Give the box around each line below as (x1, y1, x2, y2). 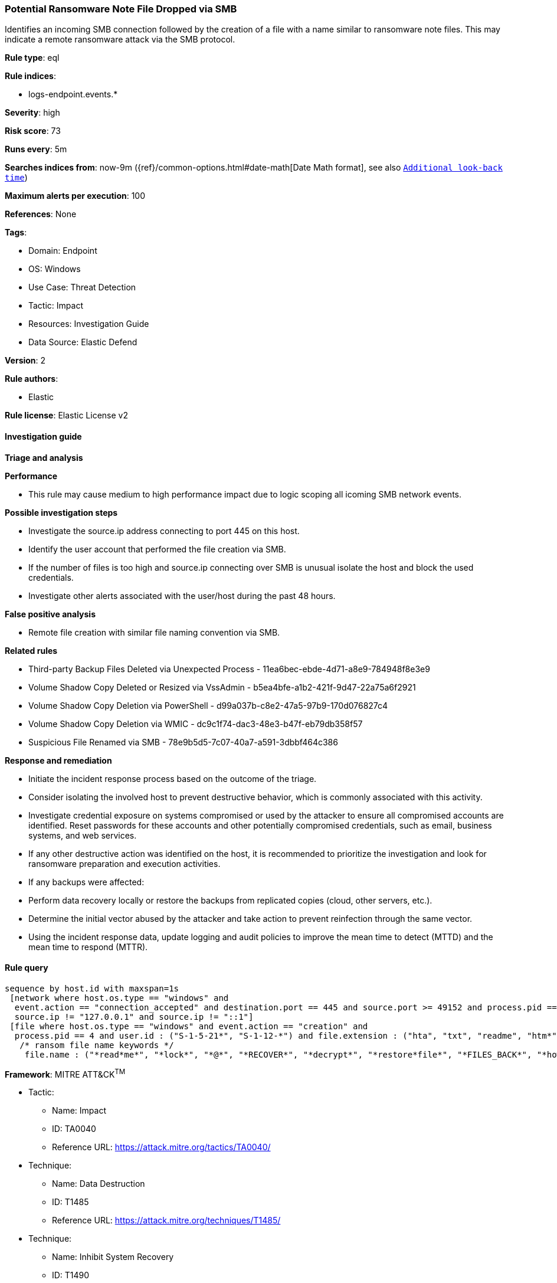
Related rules (5, 645, 58, 656)
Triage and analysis (5, 452, 83, 463)
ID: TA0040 (52, 1124, 96, 1134)
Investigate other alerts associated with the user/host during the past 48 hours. (28, 590, 336, 601)
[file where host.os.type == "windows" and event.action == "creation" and (9, 1021, 368, 1031)
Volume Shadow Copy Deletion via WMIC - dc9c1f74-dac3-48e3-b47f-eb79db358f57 (28, 718, 363, 729)
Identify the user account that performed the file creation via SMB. (28, 544, 286, 554)
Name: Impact (52, 1105, 106, 1116)
